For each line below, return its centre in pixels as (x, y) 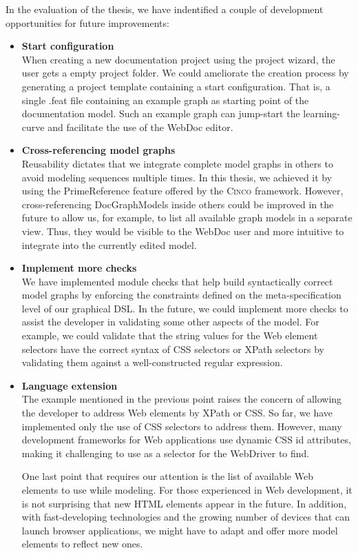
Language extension (70, 385)
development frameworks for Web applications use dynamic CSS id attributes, (186, 440)
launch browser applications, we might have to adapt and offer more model (180, 530)
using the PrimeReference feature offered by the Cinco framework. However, (182, 191)
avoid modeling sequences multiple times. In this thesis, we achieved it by (177, 177)
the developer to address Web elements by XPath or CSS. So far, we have (177, 413)
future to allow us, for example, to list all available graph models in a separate (187, 218)
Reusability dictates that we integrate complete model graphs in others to (177, 163)
